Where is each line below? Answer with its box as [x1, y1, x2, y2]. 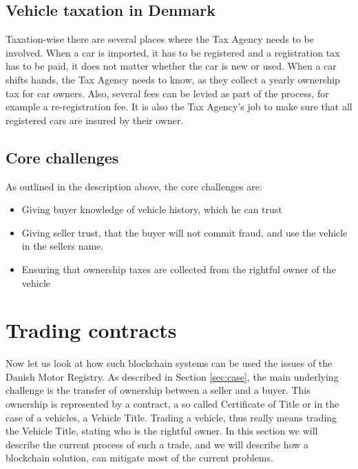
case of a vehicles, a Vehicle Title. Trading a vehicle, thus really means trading [6, 410, 337, 424]
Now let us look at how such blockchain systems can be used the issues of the [6, 356, 333, 370]
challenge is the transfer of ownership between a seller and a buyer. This [6, 383, 310, 397]
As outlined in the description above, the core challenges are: [6, 179, 262, 193]
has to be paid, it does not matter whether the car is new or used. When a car [6, 59, 337, 73]
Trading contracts [6, 316, 177, 344]
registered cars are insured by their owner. [6, 112, 184, 127]
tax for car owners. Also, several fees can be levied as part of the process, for [6, 86, 329, 100]
